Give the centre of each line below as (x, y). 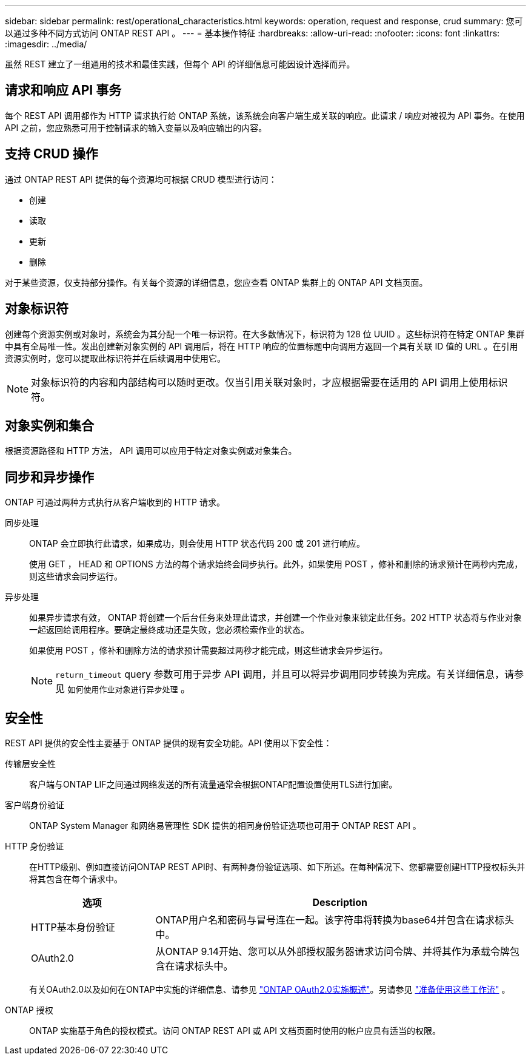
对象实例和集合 (49, 425)
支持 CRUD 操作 (52, 154)
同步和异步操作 (49, 477)
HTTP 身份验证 (35, 846)
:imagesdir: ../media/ (46, 44)
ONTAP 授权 (29, 1010)
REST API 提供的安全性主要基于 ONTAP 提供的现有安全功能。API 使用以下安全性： (169, 743)
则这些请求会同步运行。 (76, 576)
